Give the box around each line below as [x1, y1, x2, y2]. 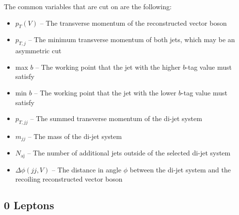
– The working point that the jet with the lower [34, 87, 176, 97]
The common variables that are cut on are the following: [4, 1, 172, 11]
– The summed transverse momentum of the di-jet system [30, 113, 202, 123]
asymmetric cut [15, 46, 62, 56]
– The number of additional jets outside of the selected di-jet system [27, 148, 231, 158]
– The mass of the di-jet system [28, 131, 122, 141]
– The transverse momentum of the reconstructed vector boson [40, 17, 227, 28]
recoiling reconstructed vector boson [15, 174, 123, 184]
